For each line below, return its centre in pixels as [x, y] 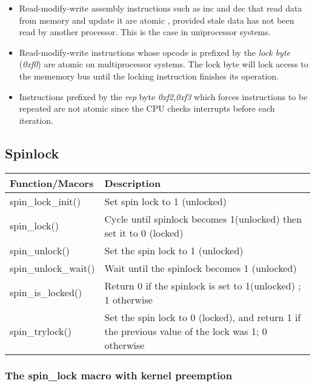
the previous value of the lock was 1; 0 [186, 331]
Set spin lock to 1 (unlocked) [165, 201]
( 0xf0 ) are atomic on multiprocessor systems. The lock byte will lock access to [164, 64]
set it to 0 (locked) [144, 232]
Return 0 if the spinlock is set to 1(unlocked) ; [203, 285]
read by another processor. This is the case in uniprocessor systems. [145, 32]
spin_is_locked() [46, 293]
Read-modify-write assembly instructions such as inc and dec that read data [161, 8]
